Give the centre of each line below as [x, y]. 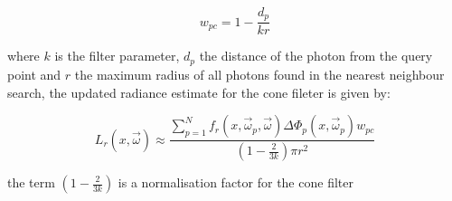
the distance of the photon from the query [316, 56]
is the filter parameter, [117, 56]
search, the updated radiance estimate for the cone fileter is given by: [199, 92]
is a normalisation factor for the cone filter [235, 182]
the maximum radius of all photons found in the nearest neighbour [259, 74]
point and [34, 74]
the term [31, 182]
